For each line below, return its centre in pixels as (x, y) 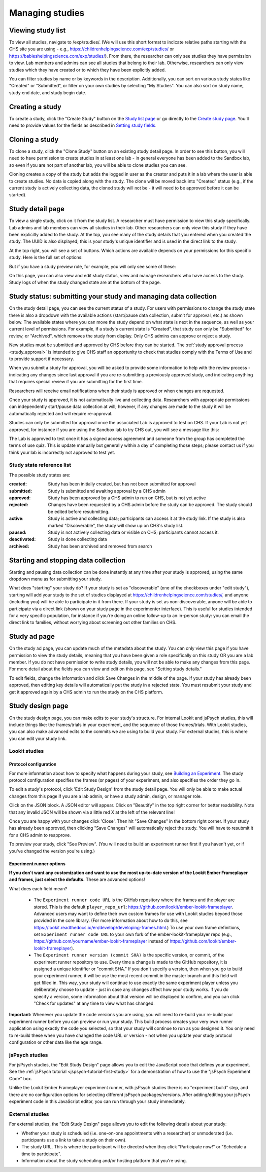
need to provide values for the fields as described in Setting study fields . (83, 125)
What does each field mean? (38, 888)
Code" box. (20, 1078)
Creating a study (35, 107)
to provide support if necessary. (42, 359)
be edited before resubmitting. (79, 512)
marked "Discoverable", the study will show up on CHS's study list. (116, 525)
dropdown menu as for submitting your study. (55, 579)
